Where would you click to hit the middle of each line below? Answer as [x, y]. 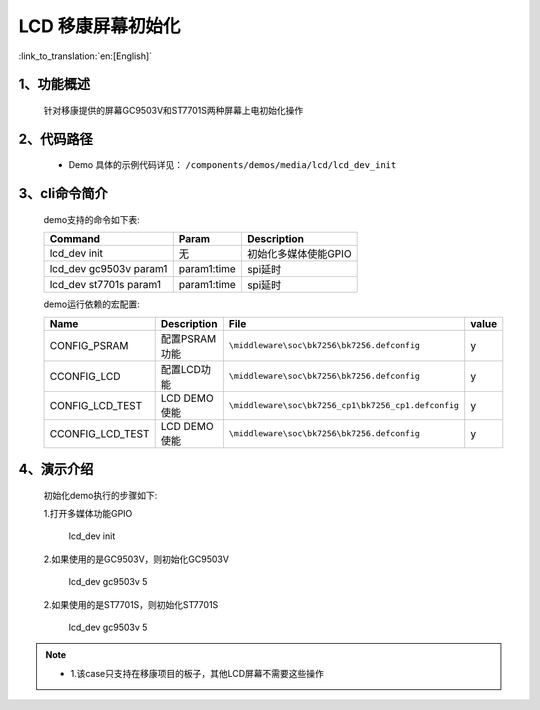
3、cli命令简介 [63, 193]
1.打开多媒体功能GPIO [88, 513]
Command [74, 239]
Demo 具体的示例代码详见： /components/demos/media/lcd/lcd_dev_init [232, 165]
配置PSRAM [188, 338]
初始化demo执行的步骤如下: [100, 495]
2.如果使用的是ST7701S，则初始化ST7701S [131, 604]
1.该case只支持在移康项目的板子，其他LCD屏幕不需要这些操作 [197, 673]
